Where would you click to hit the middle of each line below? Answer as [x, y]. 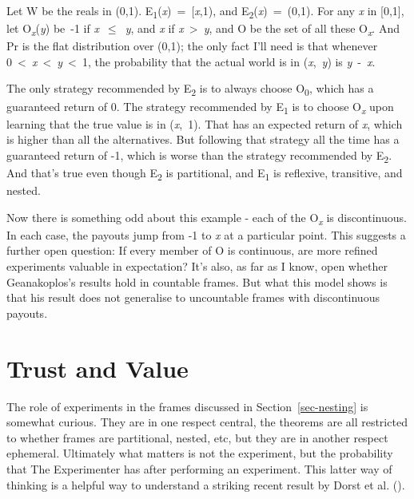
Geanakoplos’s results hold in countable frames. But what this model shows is [197, 281]
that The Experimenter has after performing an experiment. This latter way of [199, 468]
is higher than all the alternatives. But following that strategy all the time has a [203, 139]
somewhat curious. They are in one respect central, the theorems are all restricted [207, 422]
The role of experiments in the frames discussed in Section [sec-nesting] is [187, 406]
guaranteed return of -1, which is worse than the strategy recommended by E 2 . [199, 156]
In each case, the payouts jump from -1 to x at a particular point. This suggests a [206, 234]
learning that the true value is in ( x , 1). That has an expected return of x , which [205, 123]
